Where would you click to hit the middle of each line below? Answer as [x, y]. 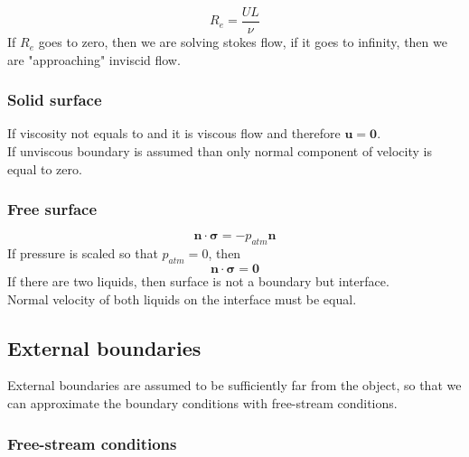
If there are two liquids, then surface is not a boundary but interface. [198, 281]
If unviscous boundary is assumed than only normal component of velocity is [220, 151]
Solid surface [55, 100]
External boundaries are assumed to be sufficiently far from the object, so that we [234, 385]
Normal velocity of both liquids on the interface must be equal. [182, 298]
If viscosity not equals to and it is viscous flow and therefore [174, 133]
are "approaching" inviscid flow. [94, 59]
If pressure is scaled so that [83, 253]
